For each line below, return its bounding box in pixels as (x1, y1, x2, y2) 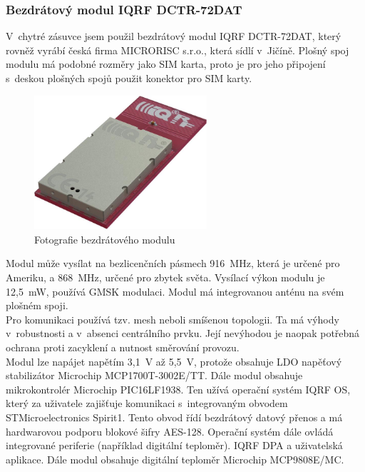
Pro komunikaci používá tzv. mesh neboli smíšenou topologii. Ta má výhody (6, 311, 339, 326)
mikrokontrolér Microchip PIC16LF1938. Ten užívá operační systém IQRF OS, (6, 381, 351, 396)
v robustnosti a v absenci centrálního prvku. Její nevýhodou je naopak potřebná (6, 326, 360, 341)
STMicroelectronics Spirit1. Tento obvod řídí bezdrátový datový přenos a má (6, 410, 343, 424)
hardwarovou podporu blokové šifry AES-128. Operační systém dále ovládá (6, 423, 334, 438)
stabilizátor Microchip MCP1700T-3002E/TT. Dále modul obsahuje (6, 368, 303, 383)
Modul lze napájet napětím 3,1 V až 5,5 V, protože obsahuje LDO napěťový (6, 353, 342, 368)
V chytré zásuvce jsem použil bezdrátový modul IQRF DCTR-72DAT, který (6, 29, 341, 44)
